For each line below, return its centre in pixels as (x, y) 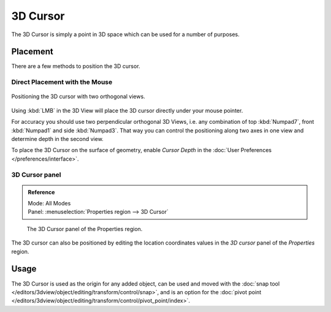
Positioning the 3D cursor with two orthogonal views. (78, 97)
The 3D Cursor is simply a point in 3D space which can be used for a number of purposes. (126, 34)
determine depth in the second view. (57, 139)
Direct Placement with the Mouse (62, 82)
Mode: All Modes (49, 204)
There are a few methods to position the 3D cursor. (76, 66)
